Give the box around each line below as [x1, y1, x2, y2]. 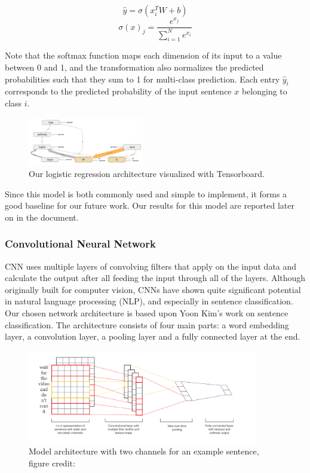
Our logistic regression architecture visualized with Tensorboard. [29, 167, 265, 180]
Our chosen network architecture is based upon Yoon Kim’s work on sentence [5, 307, 288, 319]
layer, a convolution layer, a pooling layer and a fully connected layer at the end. [5, 330, 300, 343]
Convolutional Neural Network [5, 236, 156, 251]
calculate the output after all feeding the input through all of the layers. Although [5, 271, 306, 284]
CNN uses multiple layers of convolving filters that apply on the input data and [5, 260, 297, 272]
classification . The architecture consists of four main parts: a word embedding [5, 318, 289, 331]
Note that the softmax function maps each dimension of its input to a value [5, 49, 282, 62]
